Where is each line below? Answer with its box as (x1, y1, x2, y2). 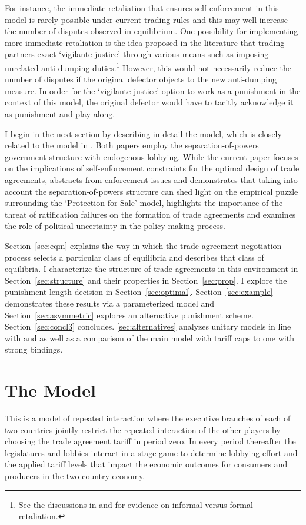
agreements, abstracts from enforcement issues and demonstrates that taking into (5, 173, 298, 185)
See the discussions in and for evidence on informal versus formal (18, 498, 253, 510)
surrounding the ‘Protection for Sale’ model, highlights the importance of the (5, 197, 283, 209)
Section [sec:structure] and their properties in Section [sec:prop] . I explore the (5, 274, 287, 286)
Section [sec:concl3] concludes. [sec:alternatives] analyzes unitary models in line (5, 320, 291, 333)
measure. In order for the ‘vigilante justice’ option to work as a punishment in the (5, 84, 301, 97)
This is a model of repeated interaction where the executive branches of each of (5, 412, 291, 424)
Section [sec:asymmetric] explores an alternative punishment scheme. (5, 308, 254, 321)
